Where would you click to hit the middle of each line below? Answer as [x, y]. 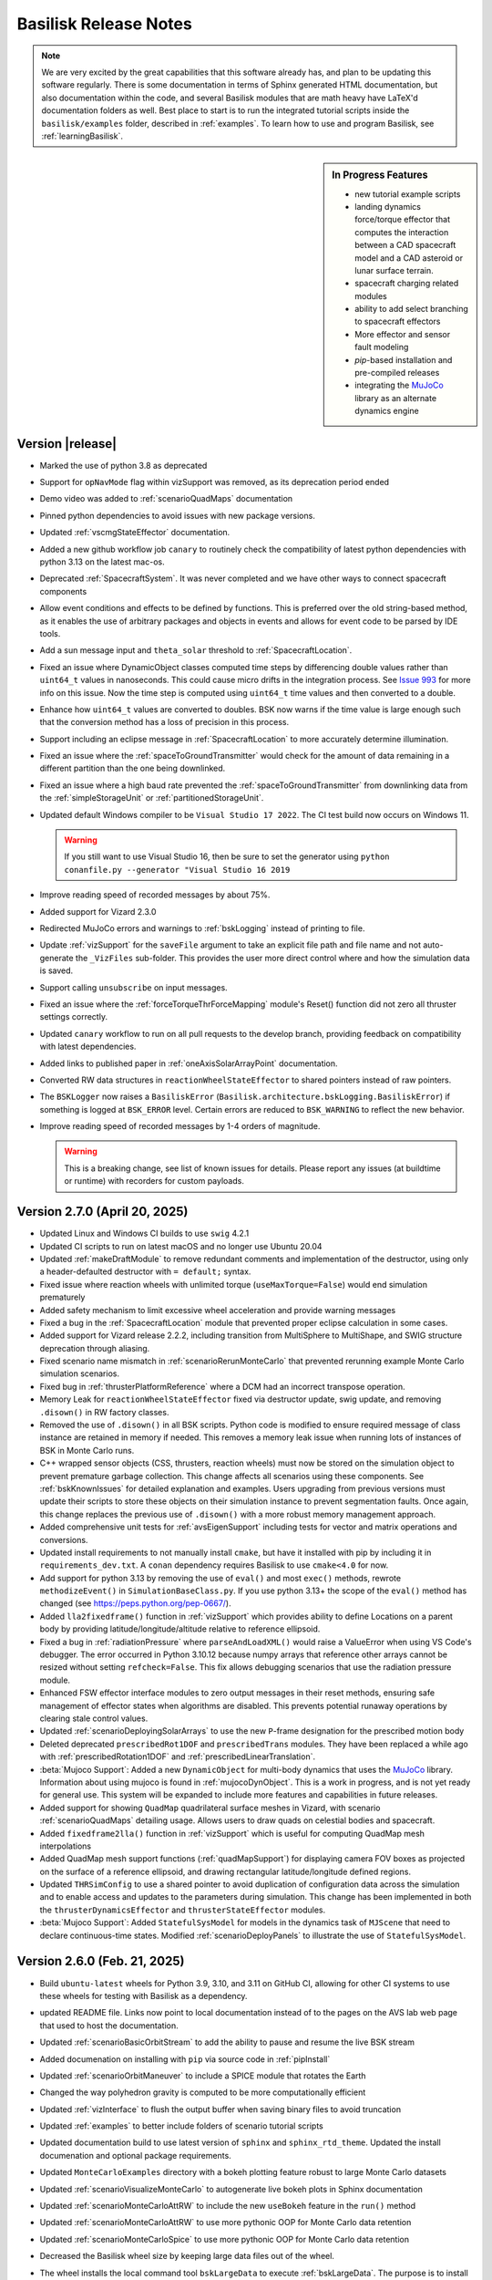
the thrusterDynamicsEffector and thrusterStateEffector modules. [183, 1910]
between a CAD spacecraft [405, 245]
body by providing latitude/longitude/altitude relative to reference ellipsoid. [180, 1629]
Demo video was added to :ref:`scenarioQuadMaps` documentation [166, 499]
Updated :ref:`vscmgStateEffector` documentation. [135, 533]
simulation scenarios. [80, 1373]
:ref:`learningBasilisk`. [82, 136]
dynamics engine [387, 411]
